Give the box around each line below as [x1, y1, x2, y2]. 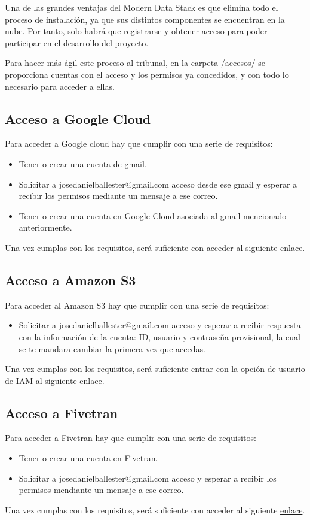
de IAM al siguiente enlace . [5, 374, 105, 386]
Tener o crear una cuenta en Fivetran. [19, 452, 158, 464]
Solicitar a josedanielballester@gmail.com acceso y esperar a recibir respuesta [19, 319, 301, 331]
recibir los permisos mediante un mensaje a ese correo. [19, 189, 218, 202]
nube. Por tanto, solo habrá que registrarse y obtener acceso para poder [5, 25, 268, 37]
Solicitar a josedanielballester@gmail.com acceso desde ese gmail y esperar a [19, 177, 297, 190]
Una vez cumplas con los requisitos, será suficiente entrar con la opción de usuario [5, 362, 305, 375]
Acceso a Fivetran [5, 403, 118, 422]
